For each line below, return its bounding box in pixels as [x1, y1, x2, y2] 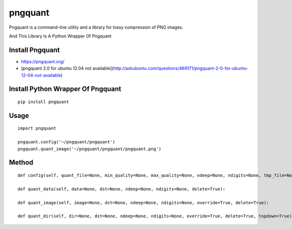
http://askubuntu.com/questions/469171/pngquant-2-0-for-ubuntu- [113, 66, 248, 71]
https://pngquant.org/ [21, 58, 65, 64]
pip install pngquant [18, 99, 69, 105]
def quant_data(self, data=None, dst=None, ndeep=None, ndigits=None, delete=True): [18, 186, 226, 192]
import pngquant [18, 125, 56, 131]
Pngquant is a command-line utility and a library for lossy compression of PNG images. [9, 24, 183, 30]
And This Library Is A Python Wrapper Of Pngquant [9, 33, 112, 39]
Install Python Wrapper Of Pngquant [9, 85, 122, 93]
